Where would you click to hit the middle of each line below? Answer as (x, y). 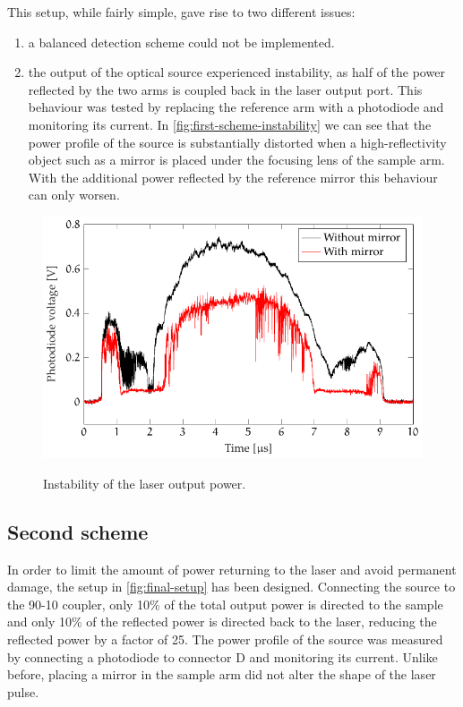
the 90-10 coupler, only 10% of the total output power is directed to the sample (225, 604)
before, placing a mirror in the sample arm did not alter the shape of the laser (222, 674)
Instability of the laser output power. (145, 483)
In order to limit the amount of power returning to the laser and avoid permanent (232, 569)
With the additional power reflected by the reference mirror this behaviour (233, 177)
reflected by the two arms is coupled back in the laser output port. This (225, 89)
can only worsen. (74, 195)
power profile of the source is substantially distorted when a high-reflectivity (237, 142)
